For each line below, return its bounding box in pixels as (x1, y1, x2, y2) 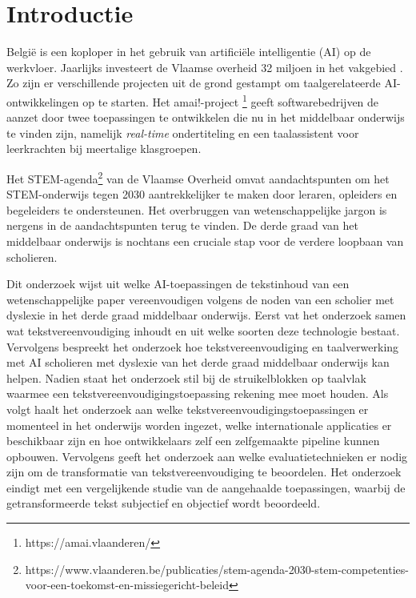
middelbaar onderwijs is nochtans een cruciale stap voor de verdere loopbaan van (6, 232, 404, 249)
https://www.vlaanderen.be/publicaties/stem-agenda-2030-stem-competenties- (25, 560, 409, 577)
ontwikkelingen (6, 93, 79, 110)
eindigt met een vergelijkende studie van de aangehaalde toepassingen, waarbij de (6, 479, 406, 496)
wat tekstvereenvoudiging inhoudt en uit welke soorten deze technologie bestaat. (6, 322, 400, 339)
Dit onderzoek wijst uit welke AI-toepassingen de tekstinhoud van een (6, 275, 350, 292)
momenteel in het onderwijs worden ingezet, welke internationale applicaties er (6, 416, 392, 433)
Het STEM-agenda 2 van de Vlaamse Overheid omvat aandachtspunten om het (6, 167, 390, 187)
